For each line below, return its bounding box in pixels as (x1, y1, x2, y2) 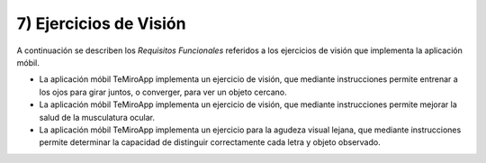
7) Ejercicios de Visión (16, 14, 186, 33)
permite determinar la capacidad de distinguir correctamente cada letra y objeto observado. (39, 137, 382, 148)
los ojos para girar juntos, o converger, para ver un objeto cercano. (39, 86, 287, 97)
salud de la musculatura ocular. (39, 112, 156, 122)
